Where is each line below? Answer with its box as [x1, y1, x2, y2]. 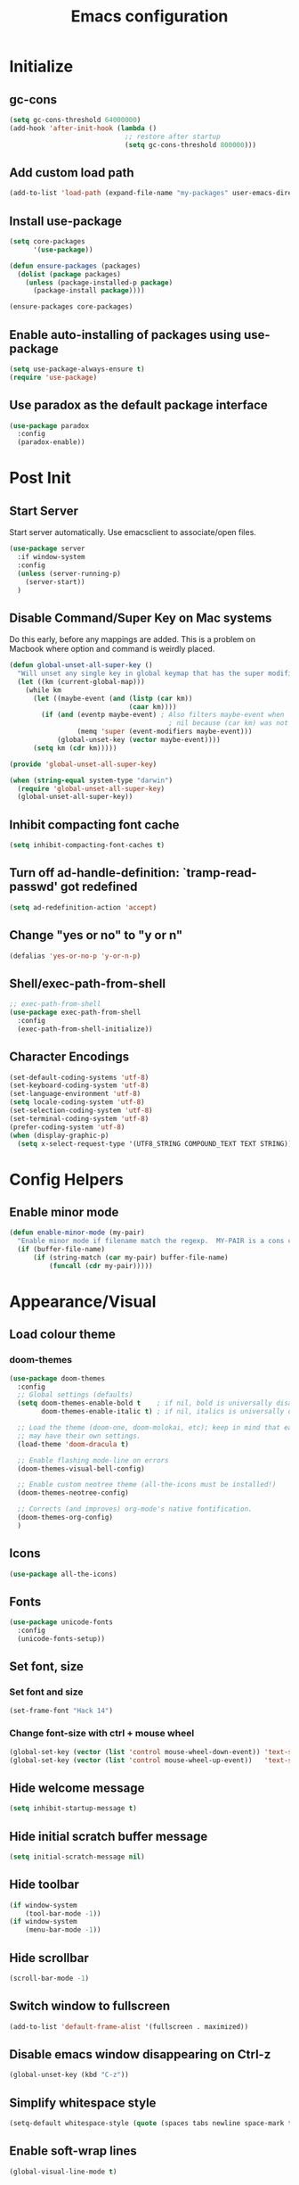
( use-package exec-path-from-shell [9, 1008, 141, 1018]
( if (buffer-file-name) [17, 1245, 105, 1254]
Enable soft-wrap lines [9, 2143, 138, 2159]
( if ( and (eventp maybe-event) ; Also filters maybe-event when [41, 711, 285, 720]
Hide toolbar [9, 1877, 80, 1892]
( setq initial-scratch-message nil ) [9, 1852, 145, 1861]
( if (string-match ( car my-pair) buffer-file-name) [32, 1253, 229, 1262]
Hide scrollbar [9, 1950, 89, 1966]
